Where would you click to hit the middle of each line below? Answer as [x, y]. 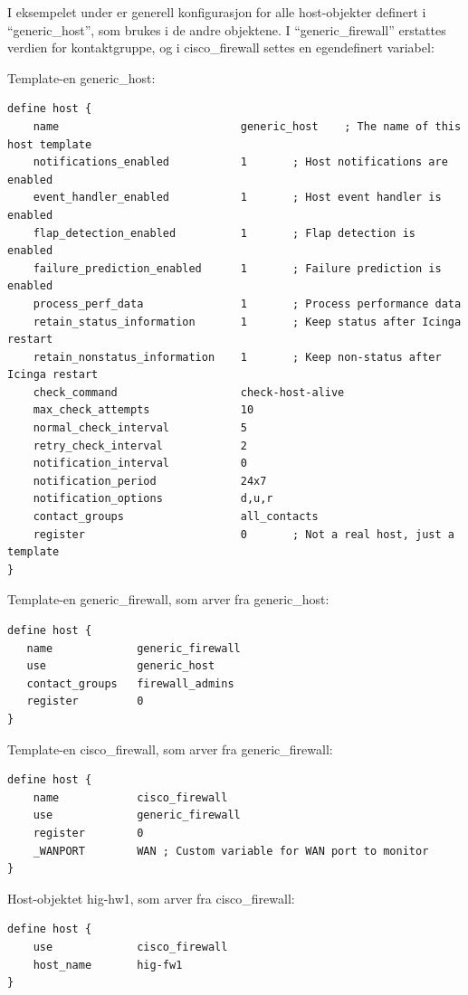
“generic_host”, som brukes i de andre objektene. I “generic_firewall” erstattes [227, 29]
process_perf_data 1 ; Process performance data [247, 303]
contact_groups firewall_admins [130, 683]
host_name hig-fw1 [108, 965]
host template [50, 144]
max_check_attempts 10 [143, 410]
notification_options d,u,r [153, 499]
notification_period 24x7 [150, 481]
